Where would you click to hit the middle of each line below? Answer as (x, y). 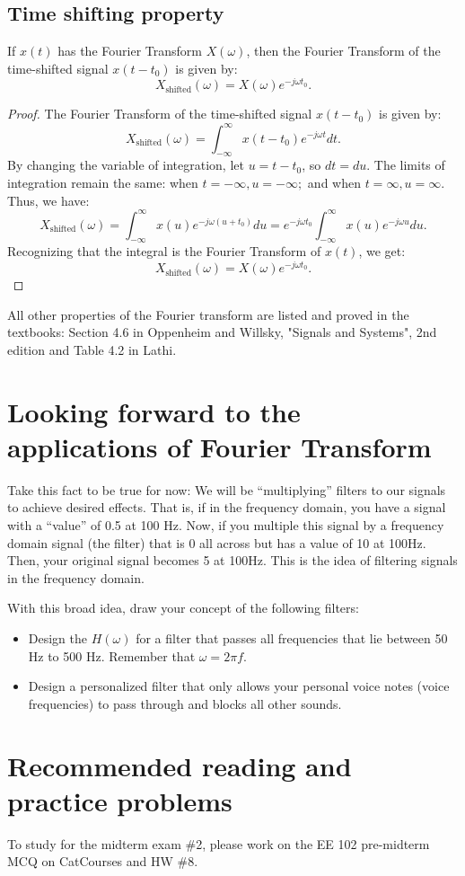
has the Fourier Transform (130, 51)
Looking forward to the (154, 411)
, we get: (382, 251)
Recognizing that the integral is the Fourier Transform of (164, 251)
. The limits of (406, 165)
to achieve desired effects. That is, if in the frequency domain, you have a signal (227, 507)
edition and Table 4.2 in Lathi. (92, 349)
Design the (58, 637)
